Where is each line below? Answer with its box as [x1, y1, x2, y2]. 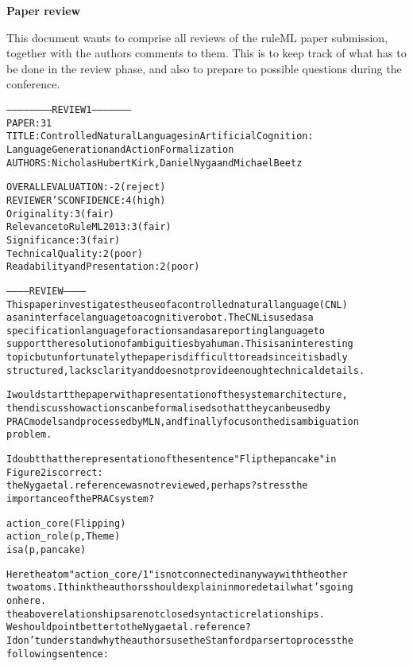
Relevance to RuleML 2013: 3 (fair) [6, 221, 172, 233]
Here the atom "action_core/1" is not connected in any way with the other [6, 568, 348, 580]
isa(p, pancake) [6, 544, 87, 555]
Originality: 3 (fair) [6, 208, 115, 220]
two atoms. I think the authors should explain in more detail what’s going [6, 582, 353, 594]
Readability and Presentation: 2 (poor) [6, 261, 200, 273]
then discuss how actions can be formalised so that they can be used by [6, 403, 331, 415]
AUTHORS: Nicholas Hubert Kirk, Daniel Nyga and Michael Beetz [6, 157, 303, 169]
